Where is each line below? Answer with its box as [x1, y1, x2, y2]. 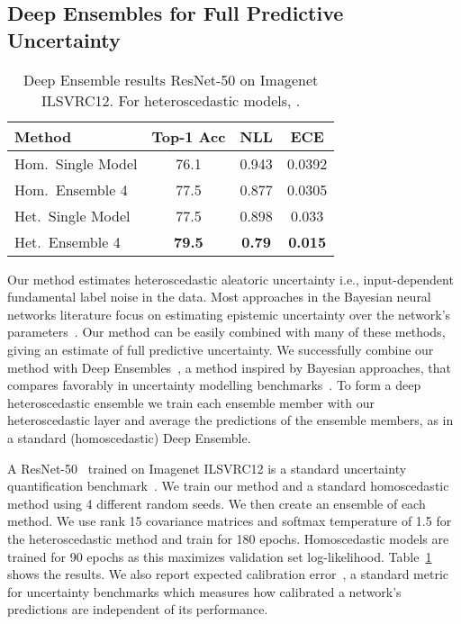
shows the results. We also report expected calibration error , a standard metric [7, 565, 449, 583]
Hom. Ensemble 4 [14, 178, 128, 200]
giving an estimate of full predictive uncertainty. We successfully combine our [7, 339, 434, 358]
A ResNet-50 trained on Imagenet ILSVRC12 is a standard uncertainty [7, 458, 407, 477]
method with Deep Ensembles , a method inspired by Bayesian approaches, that [7, 357, 451, 376]
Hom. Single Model [14, 152, 138, 174]
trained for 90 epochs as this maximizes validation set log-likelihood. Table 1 [7, 547, 432, 565]
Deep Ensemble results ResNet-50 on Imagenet [23, 68, 319, 90]
